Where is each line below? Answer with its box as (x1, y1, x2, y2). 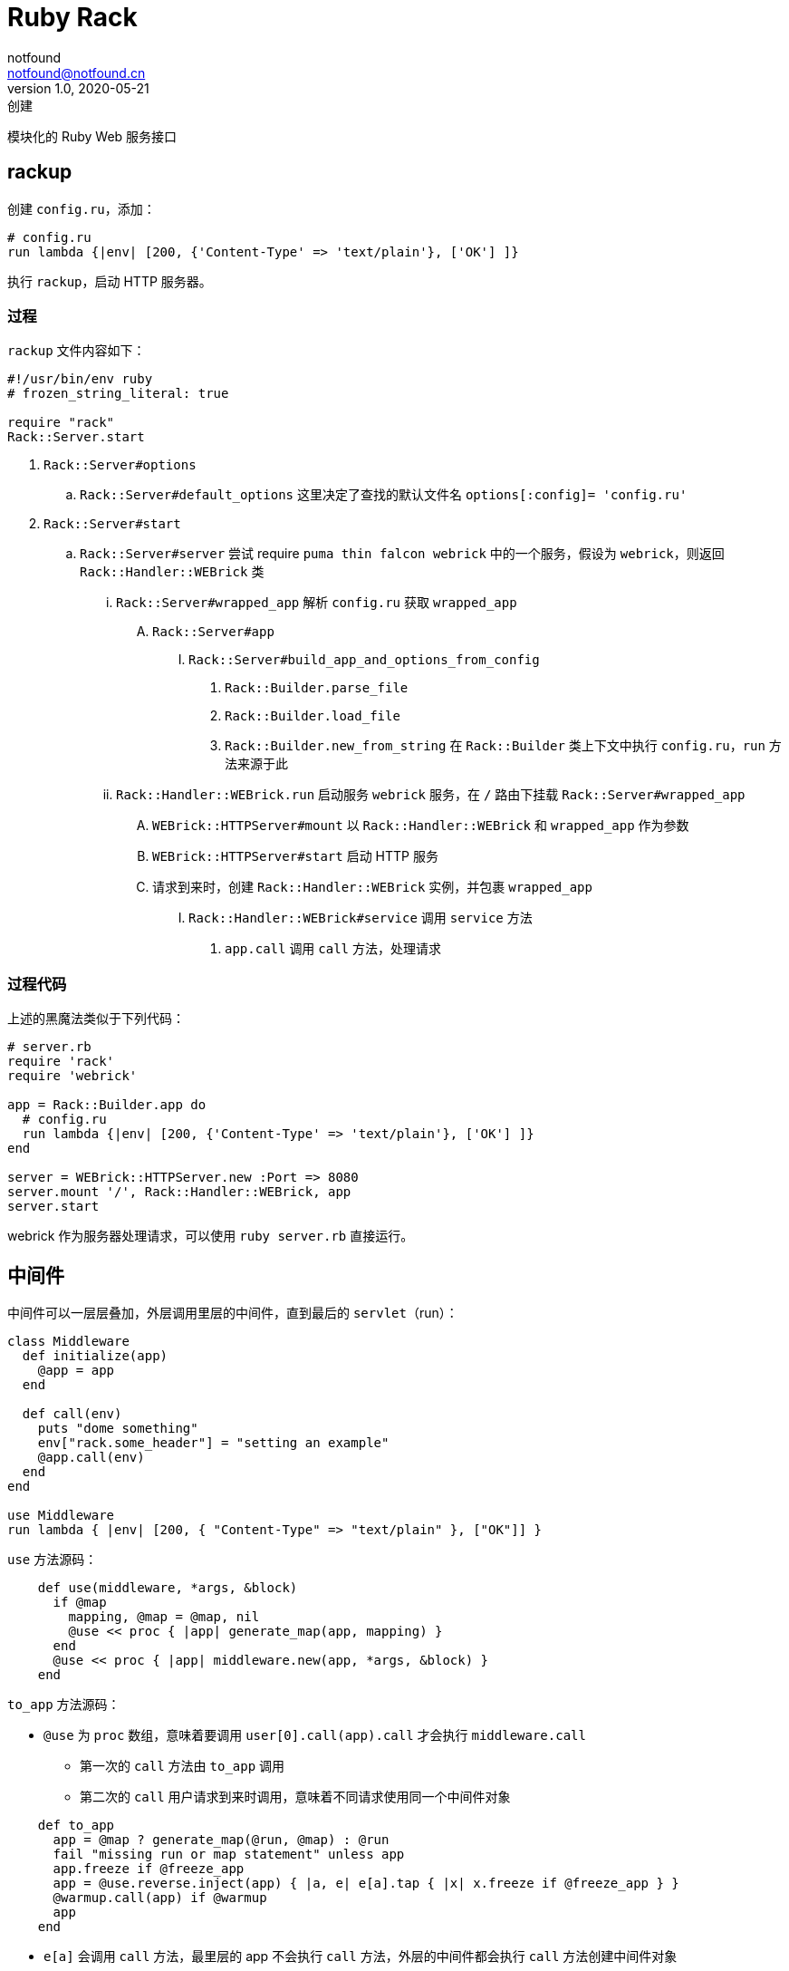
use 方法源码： (7, 1551, 98, 1567)
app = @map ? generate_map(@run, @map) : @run (53, 1831, 390, 1847)
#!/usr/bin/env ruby (7, 372, 153, 387)
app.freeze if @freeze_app (53, 1860, 245, 1876)
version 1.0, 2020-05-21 (7, 80, 149, 96)
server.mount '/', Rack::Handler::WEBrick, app (7, 1184, 351, 1200)
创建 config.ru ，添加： (7, 200, 156, 217)
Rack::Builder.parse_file (225, 681, 409, 696)
